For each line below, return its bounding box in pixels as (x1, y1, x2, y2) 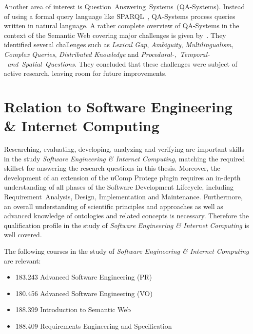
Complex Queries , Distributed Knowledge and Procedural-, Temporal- (4, 49, 210, 59)
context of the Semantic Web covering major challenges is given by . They (4, 30, 226, 40)
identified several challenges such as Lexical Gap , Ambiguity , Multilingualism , (4, 39, 234, 50)
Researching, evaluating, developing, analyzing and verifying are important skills (4, 144, 244, 154)
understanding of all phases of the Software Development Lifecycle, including (4, 182, 234, 192)
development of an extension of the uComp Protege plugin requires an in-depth (4, 172, 241, 182)
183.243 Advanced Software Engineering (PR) (15, 272, 152, 282)
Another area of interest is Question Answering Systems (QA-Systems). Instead (4, 1, 245, 11)
